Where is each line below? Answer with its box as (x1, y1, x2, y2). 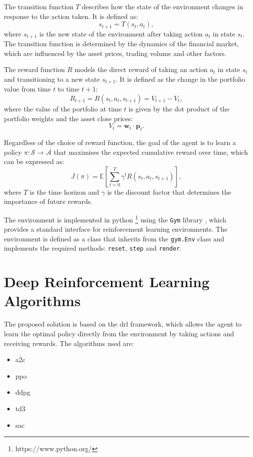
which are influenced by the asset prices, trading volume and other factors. (4, 48, 227, 58)
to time (57, 84, 80, 94)
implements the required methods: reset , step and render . (4, 243, 182, 253)
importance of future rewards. (4, 196, 93, 206)
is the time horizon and (30, 186, 99, 197)
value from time (4, 84, 51, 94)
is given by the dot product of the (128, 103, 230, 113)
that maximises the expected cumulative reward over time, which (54, 146, 248, 157)
